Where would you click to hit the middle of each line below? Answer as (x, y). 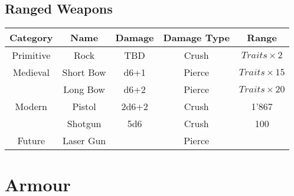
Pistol (84, 107)
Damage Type (196, 38)
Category (31, 38)
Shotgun (84, 124)
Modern (31, 107)
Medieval (31, 72)
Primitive (31, 55)
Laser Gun (84, 141)
